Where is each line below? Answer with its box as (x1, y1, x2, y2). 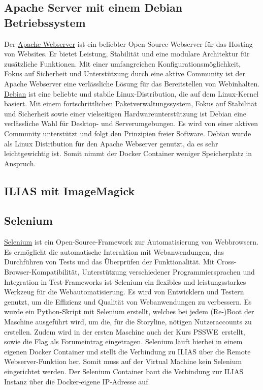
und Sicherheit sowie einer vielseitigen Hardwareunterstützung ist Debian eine (4, 108, 247, 118)
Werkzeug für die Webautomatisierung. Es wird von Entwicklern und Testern (4, 286, 244, 297)
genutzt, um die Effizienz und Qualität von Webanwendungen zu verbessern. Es (4, 296, 252, 307)
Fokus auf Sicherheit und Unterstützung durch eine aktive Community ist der (4, 68, 246, 79)
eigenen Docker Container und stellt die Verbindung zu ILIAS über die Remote (4, 346, 251, 356)
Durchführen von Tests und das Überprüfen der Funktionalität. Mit (4, 256, 215, 267)
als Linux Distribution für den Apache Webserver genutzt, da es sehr (4, 138, 218, 148)
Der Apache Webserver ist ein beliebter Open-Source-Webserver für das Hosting (4, 38, 253, 49)
